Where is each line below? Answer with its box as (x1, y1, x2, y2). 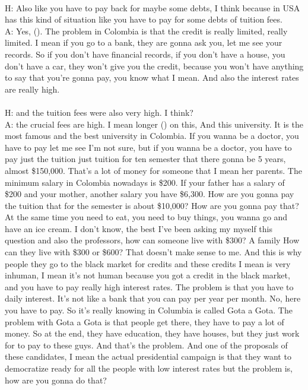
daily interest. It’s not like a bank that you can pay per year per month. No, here (5, 292, 301, 305)
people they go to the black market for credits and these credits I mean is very (5, 257, 291, 269)
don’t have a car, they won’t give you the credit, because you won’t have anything (5, 59, 304, 72)
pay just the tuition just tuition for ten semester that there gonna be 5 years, (5, 153, 286, 165)
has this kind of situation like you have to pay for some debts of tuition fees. (5, 13, 282, 26)
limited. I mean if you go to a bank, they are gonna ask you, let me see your (5, 36, 282, 49)
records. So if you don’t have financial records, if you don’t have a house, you (5, 47, 285, 60)
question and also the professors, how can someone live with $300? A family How (5, 234, 300, 246)
